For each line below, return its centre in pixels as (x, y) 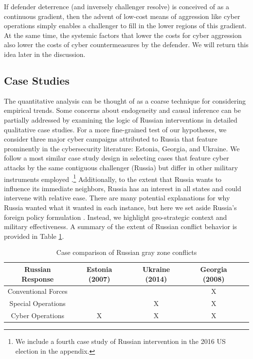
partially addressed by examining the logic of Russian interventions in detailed (121, 119)
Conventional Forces (37, 291)
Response (38, 278)
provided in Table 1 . (34, 236)
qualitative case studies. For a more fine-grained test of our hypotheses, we (115, 129)
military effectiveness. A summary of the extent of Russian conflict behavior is (121, 226)
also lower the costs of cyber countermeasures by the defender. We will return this (126, 45)
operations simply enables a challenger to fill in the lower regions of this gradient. (125, 26)
